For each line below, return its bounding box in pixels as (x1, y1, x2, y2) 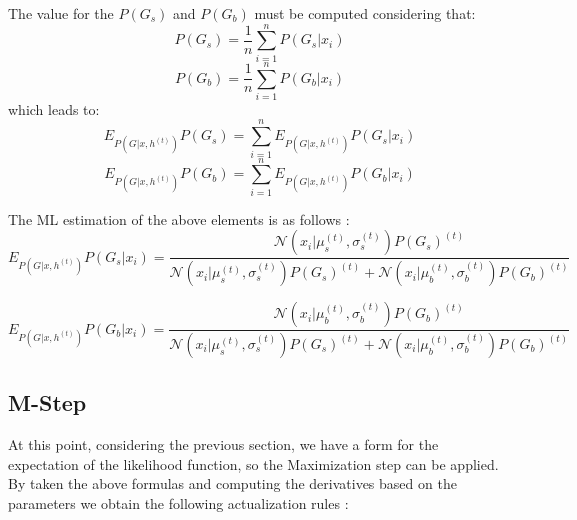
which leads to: (8, 98, 100, 119)
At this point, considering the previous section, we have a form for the (8, 434, 439, 455)
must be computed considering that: (254, 3, 476, 23)
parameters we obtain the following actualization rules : (8, 493, 349, 514)
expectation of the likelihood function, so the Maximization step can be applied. (8, 453, 499, 474)
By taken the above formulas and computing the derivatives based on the (8, 473, 457, 494)
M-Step (8, 387, 87, 418)
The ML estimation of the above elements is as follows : (8, 208, 350, 229)
